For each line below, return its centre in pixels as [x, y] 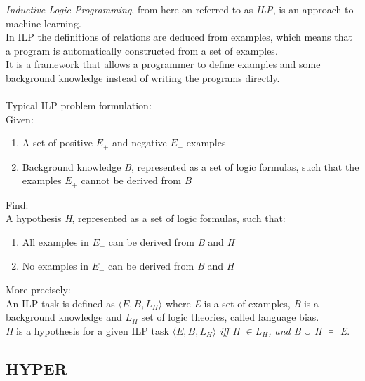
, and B [285, 330]
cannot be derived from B [136, 180]
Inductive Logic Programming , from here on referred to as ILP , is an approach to [180, 9]
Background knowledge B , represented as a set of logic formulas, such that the [191, 166]
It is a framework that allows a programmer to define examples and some [163, 64]
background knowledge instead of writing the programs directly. [143, 77]
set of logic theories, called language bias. [230, 317]
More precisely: [38, 290]
